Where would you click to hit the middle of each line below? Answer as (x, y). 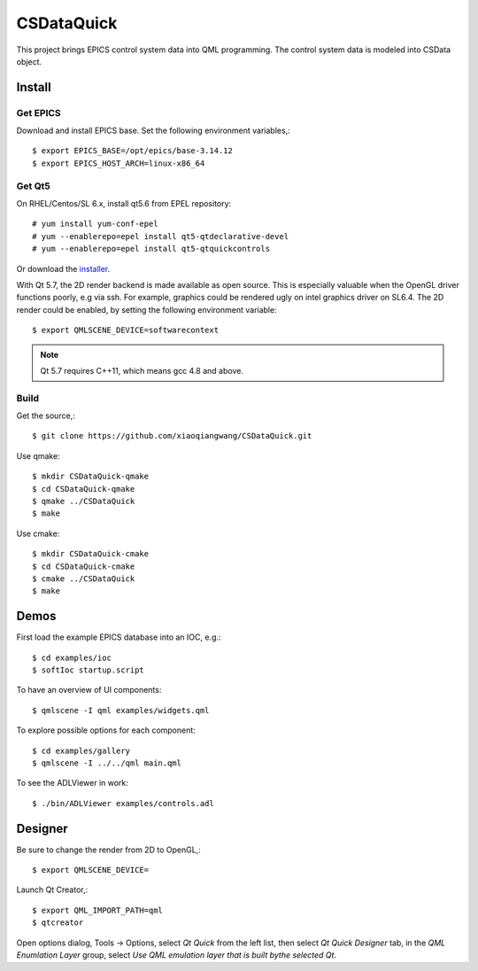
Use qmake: (39, 455)
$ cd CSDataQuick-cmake (84, 566)
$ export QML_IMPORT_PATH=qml (98, 910)
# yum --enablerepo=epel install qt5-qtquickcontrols (151, 249)
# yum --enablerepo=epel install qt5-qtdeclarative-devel (161, 236)
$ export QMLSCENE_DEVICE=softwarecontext (126, 330)
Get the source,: (46, 416)
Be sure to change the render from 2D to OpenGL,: (108, 850)
